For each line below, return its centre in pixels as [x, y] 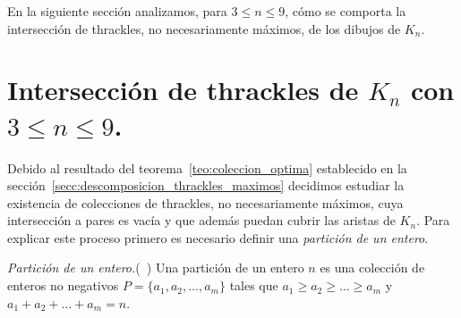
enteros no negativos [63, 285]
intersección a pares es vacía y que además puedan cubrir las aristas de [201, 220]
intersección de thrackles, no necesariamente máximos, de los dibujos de [204, 28]
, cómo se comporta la [346, 11]
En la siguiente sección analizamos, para [117, 11]
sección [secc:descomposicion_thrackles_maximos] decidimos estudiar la [206, 185]
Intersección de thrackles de [183, 90]
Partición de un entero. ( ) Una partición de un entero [156, 268]
